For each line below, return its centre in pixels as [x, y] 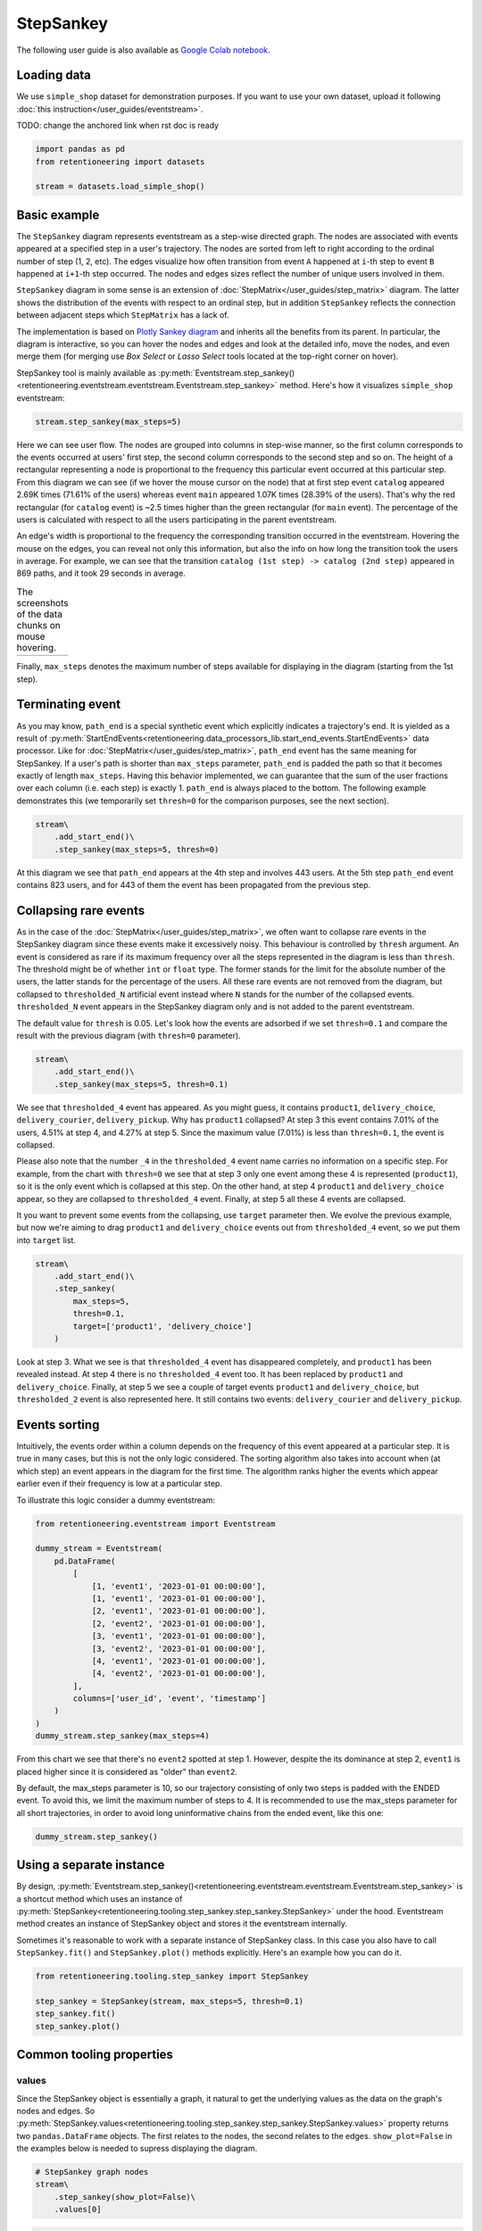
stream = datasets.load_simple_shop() [120, 187]
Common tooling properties [95, 2055]
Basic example [58, 215]
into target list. [46, 1240]
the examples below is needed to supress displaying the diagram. [137, 2148]
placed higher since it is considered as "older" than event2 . [127, 1771]
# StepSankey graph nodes [92, 2172]
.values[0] [78, 2210]
